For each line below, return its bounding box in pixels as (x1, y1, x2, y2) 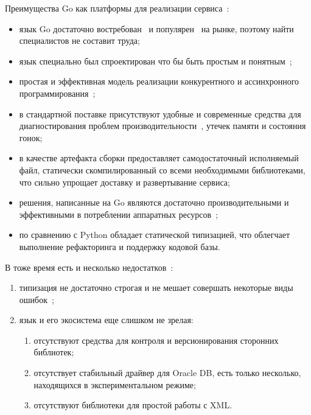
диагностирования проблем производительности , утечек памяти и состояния (19, 119, 306, 132)
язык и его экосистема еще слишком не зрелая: (19, 313, 194, 326)
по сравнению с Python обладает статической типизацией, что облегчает (19, 228, 290, 241)
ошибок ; (19, 293, 54, 305)
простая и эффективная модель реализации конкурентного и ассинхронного (19, 75, 299, 88)
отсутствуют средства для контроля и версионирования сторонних (33, 333, 279, 346)
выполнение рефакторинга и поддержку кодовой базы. (19, 240, 220, 253)
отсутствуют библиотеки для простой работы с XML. (33, 399, 232, 411)
